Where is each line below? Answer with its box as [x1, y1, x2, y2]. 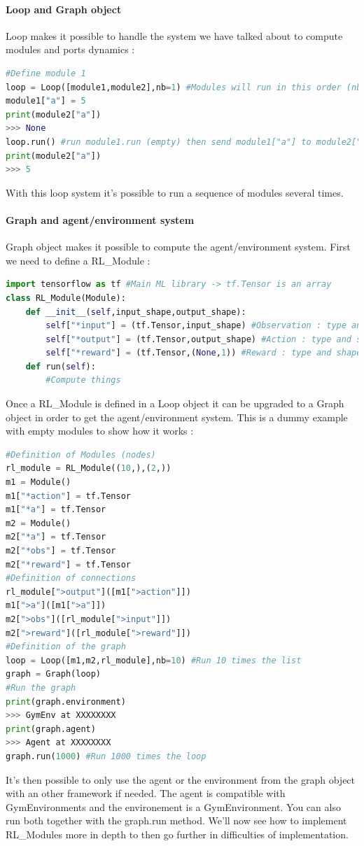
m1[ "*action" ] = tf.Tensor [6, 491, 132, 501]
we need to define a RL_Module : [6, 253, 150, 267]
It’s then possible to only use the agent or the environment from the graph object [6, 772, 356, 787]
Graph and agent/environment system [6, 212, 195, 227]
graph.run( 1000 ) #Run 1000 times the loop [6, 751, 206, 761]
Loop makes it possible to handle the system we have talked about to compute [6, 28, 343, 43]
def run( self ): [25, 361, 96, 372]
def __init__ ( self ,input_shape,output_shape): [25, 306, 246, 317]
